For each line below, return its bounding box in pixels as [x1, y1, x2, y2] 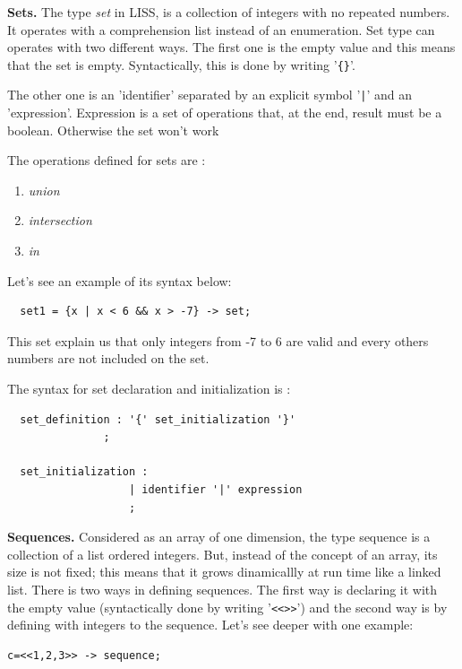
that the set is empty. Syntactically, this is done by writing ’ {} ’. [7, 55, 355, 74]
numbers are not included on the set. [7, 349, 210, 368]
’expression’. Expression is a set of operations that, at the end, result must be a [7, 103, 442, 122]
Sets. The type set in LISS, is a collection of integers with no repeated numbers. [7, 3, 450, 21]
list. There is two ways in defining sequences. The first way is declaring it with [7, 579, 438, 598]
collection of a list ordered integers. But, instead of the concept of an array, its [7, 544, 438, 563]
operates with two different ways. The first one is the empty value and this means [7, 38, 456, 56]
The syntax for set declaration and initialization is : [7, 379, 291, 398]
